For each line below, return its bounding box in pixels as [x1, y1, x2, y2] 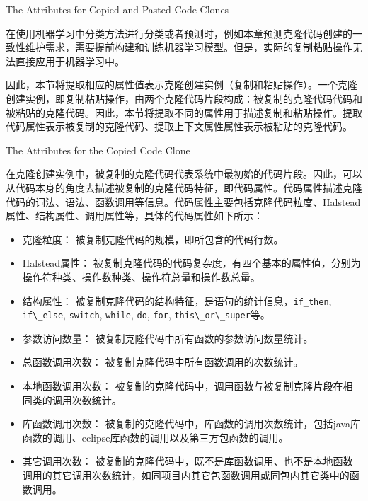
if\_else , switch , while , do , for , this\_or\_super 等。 [22, 307, 270, 322]
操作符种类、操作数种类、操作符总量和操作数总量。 [22, 269, 260, 284]
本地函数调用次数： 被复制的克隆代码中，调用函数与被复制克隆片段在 [22, 379, 343, 393]
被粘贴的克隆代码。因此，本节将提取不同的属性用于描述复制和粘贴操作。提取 [6, 105, 362, 120]
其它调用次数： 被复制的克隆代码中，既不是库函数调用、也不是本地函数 [22, 454, 353, 468]
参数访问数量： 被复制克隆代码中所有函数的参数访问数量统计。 [22, 330, 314, 345]
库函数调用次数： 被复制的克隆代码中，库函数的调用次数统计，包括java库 [22, 416, 360, 431]
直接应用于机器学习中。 [15, 53, 125, 68]
